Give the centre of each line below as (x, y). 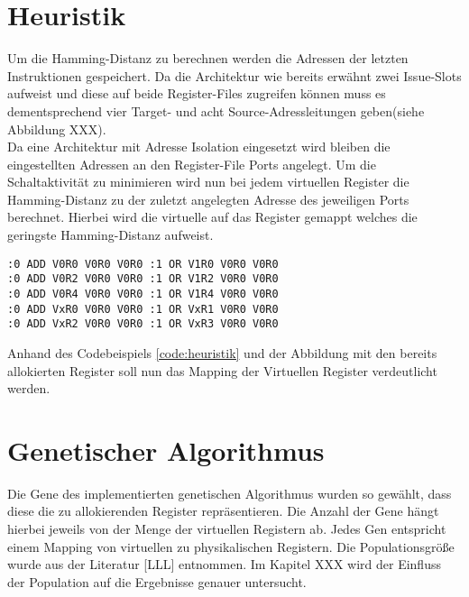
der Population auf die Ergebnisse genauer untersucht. (157, 581)
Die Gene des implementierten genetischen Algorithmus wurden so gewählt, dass (230, 493)
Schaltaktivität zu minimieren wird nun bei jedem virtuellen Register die (208, 182)
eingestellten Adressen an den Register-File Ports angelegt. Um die (192, 164)
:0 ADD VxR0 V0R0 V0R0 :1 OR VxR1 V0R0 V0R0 (143, 309)
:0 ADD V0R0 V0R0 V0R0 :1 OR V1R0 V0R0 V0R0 (143, 264)
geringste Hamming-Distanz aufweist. (110, 235)
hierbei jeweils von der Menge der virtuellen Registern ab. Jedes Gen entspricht (227, 529)
